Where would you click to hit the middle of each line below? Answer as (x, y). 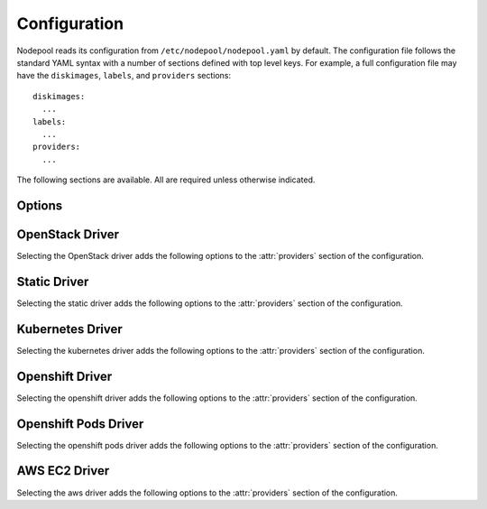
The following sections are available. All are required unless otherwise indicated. (166, 180)
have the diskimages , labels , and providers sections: (124, 76)
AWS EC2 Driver (63, 471)
